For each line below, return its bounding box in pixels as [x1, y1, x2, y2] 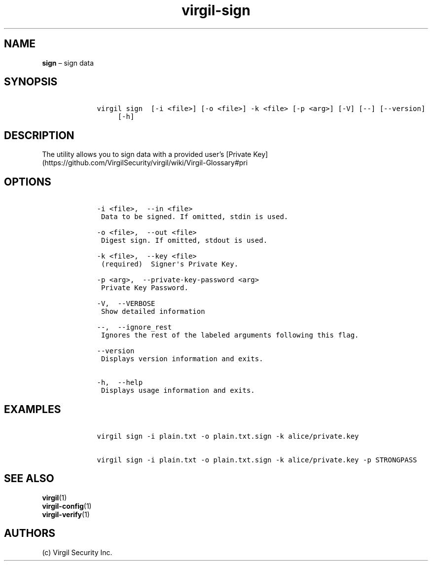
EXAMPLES [4, 403, 61, 415]
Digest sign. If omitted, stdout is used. [101, 236, 268, 245]
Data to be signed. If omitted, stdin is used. [101, 213, 288, 221]
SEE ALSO [4, 472, 54, 485]
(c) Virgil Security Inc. [42, 548, 112, 557]
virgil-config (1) [42, 501, 92, 510]
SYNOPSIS [4, 75, 58, 88]
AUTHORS [4, 527, 56, 540]
